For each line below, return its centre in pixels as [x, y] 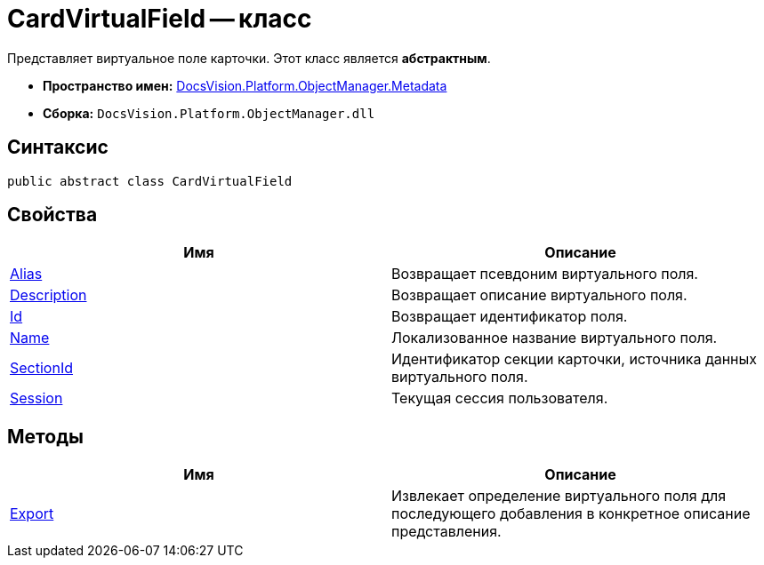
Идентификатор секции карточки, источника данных [575, 359]
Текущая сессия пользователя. [500, 398]
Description [48, 295]
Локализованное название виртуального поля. [555, 338]
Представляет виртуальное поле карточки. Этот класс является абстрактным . [249, 58]
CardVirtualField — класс [160, 19]
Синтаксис [58, 147]
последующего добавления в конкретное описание [571, 514]
